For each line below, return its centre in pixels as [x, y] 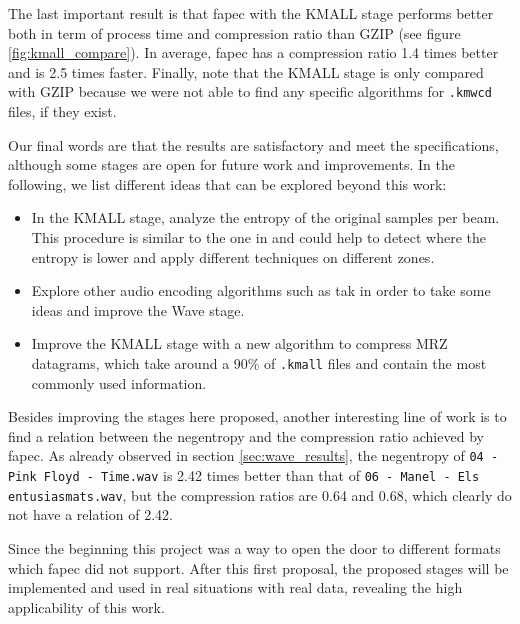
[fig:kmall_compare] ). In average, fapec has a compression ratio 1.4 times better [253, 52]
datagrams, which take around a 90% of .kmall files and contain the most [259, 362]
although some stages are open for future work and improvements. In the [231, 164]
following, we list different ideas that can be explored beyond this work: [227, 183]
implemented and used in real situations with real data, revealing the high [235, 587]
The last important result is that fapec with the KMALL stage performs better [251, 13]
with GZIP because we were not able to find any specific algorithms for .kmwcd [250, 91]
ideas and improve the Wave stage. [138, 309]
